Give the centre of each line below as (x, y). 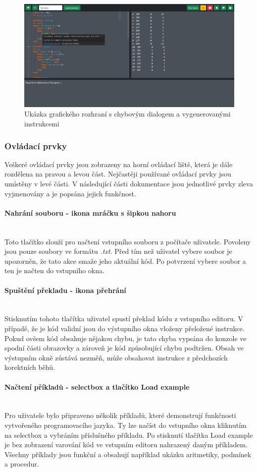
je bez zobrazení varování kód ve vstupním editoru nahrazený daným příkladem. (126, 444)
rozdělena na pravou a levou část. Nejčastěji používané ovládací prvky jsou (118, 174)
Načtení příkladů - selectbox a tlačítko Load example (97, 386)
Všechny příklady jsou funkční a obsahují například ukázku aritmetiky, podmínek (128, 454)
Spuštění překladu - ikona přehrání (65, 290)
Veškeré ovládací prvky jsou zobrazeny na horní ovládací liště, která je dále (119, 164)
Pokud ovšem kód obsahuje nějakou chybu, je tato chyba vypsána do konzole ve (126, 338)
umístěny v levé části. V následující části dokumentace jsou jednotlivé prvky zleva (129, 184)
